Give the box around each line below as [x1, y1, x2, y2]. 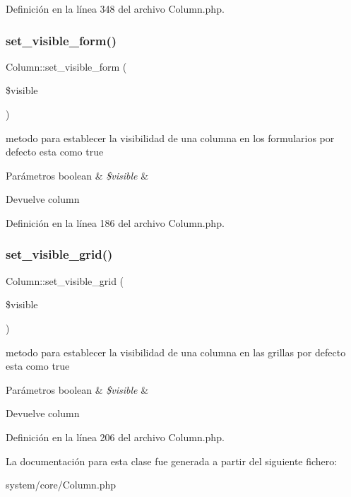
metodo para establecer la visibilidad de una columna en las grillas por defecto [6, 344, 346, 359]
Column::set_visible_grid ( [6, 273, 124, 288]
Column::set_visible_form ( [6, 59, 127, 74]
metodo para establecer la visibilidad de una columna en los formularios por [6, 130, 335, 145]
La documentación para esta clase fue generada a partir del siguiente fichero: [6, 453, 338, 468]
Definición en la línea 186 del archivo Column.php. [6, 215, 225, 230]
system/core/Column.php [6, 477, 117, 492]
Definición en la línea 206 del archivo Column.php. [6, 429, 225, 444]
